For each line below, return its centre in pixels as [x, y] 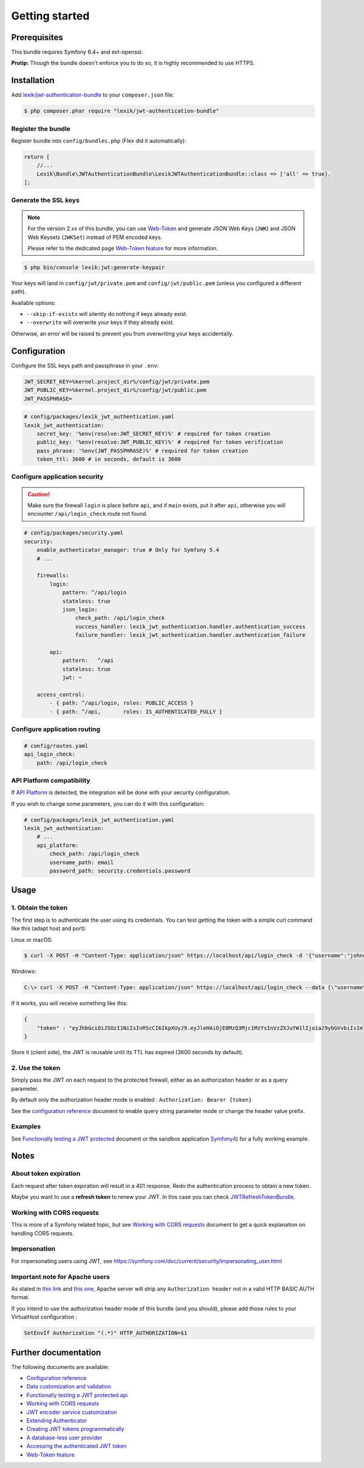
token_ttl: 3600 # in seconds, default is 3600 [109, 459]
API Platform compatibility [51, 780]
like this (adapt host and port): [49, 928]
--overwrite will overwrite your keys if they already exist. [100, 323]
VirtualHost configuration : [44, 1317]
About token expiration [46, 1174]
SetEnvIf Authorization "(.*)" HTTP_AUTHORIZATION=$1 [106, 1333]
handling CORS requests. [42, 1233]
